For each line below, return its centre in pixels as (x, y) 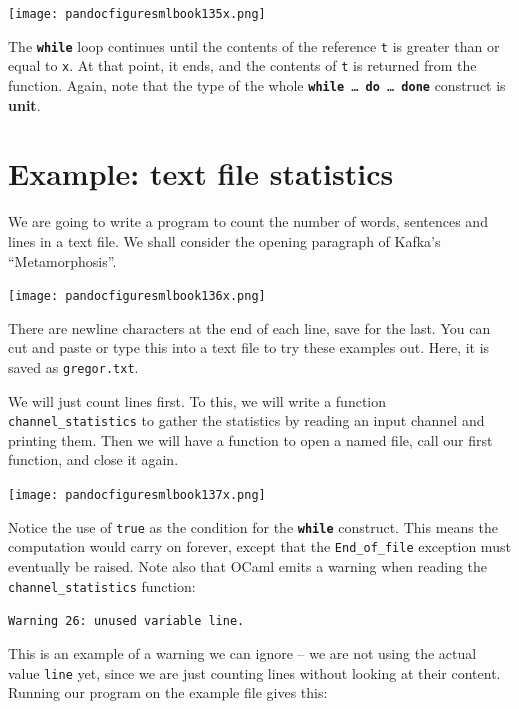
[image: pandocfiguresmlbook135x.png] (137, 14)
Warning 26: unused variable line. (126, 621)
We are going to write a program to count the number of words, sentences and (248, 221)
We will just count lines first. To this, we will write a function (197, 400)
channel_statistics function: (102, 585)
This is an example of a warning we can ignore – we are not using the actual (242, 652)
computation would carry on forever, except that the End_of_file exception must (259, 546)
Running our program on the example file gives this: (168, 692)
